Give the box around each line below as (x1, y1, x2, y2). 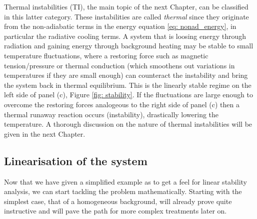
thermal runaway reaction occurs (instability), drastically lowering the (4, 109, 219, 119)
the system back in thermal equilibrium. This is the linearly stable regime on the (4, 79, 251, 90)
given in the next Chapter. (4, 128, 85, 139)
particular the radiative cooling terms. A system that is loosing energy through (4, 30, 246, 41)
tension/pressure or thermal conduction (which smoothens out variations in (4, 60, 235, 70)
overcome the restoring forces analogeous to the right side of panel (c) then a (4, 99, 240, 109)
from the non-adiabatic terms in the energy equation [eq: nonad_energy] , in (4, 21, 236, 31)
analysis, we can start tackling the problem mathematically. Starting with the (4, 186, 242, 197)
